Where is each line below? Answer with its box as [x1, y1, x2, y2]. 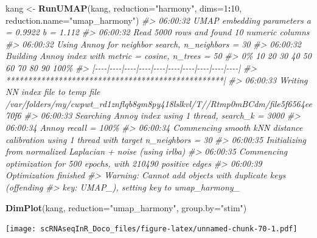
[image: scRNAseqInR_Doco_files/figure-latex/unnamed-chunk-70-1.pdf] [5, 225, 298, 234]
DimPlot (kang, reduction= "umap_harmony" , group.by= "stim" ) [5, 201, 247, 214]
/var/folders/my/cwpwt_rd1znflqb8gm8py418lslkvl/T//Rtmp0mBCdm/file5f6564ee [5, 97, 313, 110]
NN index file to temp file [5, 85, 100, 98]
